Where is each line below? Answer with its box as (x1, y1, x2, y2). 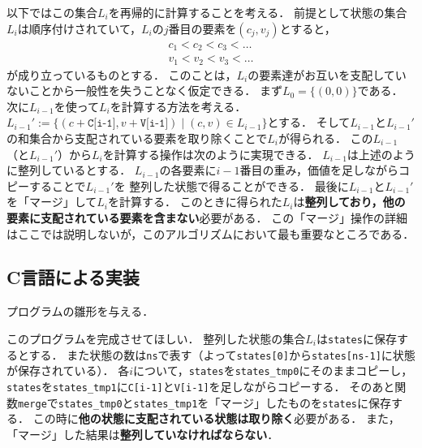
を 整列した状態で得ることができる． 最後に (114, 177, 349, 194)
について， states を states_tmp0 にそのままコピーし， (133, 362, 413, 379)
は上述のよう (347, 145, 416, 162)
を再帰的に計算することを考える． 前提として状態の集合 (108, 4, 407, 20)
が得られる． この (278, 129, 373, 146)
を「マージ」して (6, 193, 97, 210)
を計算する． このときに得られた (108, 193, 282, 210)
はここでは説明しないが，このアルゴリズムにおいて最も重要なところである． (6, 225, 415, 242)
